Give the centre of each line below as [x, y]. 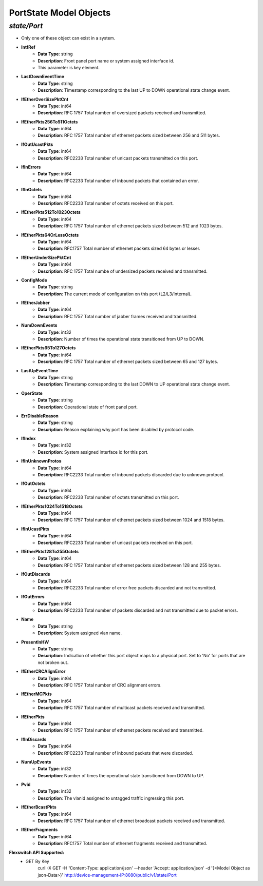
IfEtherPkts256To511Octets [49, 121]
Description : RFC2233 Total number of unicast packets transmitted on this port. [118, 158]
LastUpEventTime [40, 370]
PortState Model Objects [60, 13]
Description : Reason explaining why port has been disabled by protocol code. [116, 429]
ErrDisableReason [40, 416]
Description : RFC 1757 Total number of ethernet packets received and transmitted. [121, 730]
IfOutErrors [33, 597]
